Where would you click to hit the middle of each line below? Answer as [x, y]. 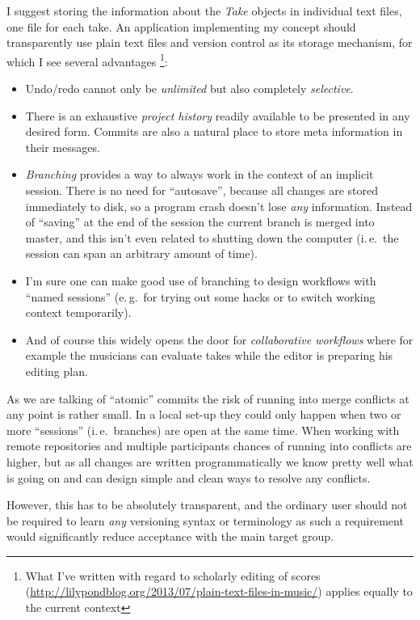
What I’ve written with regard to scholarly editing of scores [173, 575]
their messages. [63, 147]
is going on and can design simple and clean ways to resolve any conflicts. [189, 477]
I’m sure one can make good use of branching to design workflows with [201, 280]
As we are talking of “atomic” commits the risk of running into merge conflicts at [208, 398]
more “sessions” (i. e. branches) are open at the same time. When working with [203, 430]
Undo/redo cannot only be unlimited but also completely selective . [189, 89]
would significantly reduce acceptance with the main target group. [170, 536]
